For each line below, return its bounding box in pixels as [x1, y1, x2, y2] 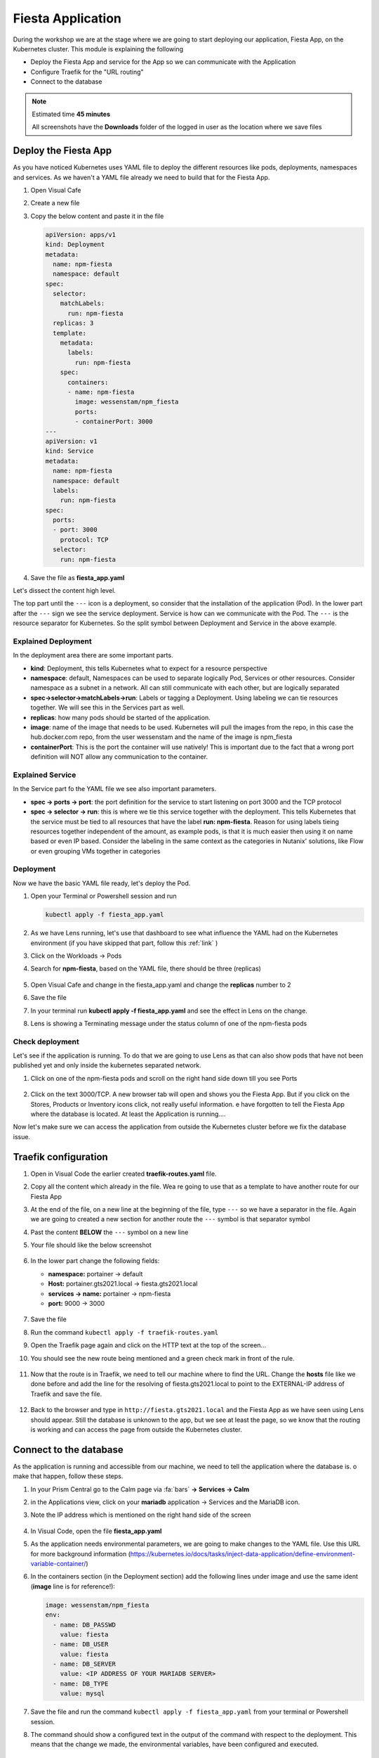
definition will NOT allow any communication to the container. [30, 752, 208, 761]
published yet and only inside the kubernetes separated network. [13, 1061, 201, 1070]
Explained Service [13, 770, 77, 780]
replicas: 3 [53, 319, 94, 327]
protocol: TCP [60, 535, 109, 544]
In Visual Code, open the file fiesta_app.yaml [30, 1527, 162, 1535]
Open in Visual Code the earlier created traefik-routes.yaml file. [30, 1169, 217, 1178]
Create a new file [30, 199, 80, 207]
